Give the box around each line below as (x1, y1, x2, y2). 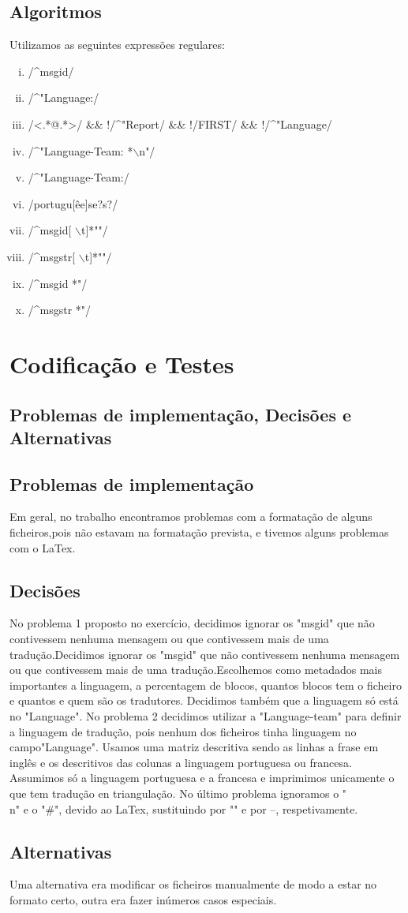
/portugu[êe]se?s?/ (28, 195, 118, 211)
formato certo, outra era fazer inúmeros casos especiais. (9, 891, 277, 907)
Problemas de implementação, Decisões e (9, 402, 352, 426)
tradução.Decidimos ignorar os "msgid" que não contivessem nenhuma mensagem (9, 645, 400, 662)
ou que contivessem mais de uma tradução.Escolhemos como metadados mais (9, 661, 383, 678)
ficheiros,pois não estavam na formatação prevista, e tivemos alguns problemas (9, 524, 389, 541)
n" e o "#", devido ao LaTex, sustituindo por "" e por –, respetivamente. (9, 800, 358, 817)
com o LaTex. (9, 539, 76, 556)
